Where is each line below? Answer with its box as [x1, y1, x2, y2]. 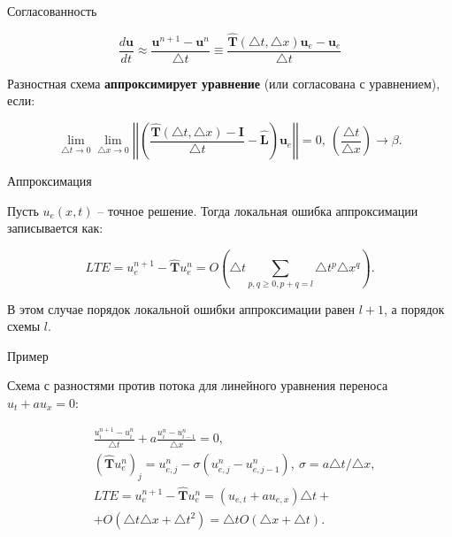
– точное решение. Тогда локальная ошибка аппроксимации [97, 201, 418, 219]
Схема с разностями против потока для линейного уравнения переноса [7, 376, 388, 395]
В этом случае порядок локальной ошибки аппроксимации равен [7, 299, 356, 318]
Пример [7, 346, 49, 364]
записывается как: [7, 219, 103, 237]
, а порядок [384, 299, 445, 318]
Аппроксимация [7, 172, 92, 190]
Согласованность [7, 2, 97, 19]
